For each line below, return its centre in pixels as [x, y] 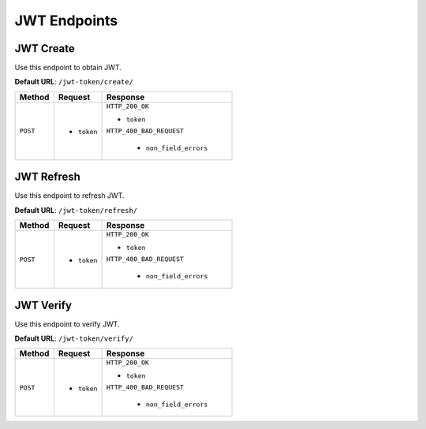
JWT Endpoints [66, 21]
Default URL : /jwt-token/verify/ [74, 338]
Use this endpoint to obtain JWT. [68, 68]
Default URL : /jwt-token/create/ [74, 82]
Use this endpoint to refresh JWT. [69, 196]
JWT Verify [43, 305]
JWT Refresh [47, 177]
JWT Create [45, 48]
